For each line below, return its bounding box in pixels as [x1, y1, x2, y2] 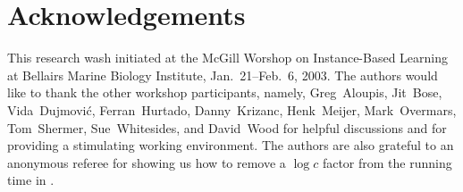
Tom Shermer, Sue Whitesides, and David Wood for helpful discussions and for [7, 118, 447, 137]
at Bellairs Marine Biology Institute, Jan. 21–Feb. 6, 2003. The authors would [7, 65, 438, 84]
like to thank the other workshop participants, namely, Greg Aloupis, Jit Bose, [7, 83, 442, 102]
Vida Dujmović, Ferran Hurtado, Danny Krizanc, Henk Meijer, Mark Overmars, [7, 100, 457, 119]
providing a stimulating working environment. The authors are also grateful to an [7, 136, 454, 154]
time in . [7, 171, 55, 189]
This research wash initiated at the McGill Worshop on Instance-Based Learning [7, 48, 449, 67]
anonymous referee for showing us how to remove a [7, 153, 286, 171]
